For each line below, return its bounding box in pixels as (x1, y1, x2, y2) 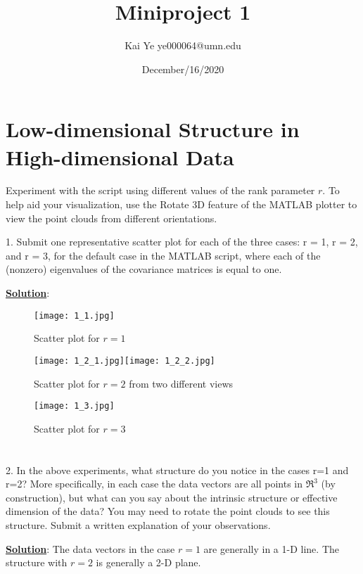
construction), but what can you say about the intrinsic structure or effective (6, 490, 338, 504)
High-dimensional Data (6, 142, 234, 171)
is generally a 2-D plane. (96, 555, 201, 570)
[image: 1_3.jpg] (34, 401, 115, 412)
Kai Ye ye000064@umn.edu (125, 38, 241, 53)
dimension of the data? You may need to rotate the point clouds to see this (6, 504, 330, 518)
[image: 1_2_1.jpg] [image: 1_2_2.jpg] (34, 355, 215, 366)
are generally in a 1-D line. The (203, 541, 339, 556)
